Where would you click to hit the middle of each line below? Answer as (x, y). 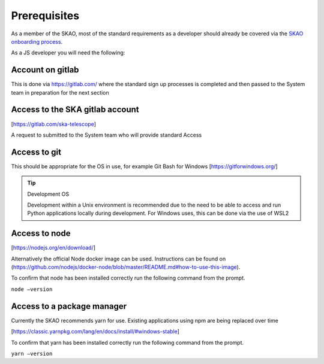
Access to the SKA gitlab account (75, 110)
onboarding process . (37, 41)
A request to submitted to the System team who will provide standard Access (106, 135)
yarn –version (32, 354)
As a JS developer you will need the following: (68, 53)
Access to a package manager (69, 306)
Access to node (41, 233)
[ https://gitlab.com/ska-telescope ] (53, 124)
